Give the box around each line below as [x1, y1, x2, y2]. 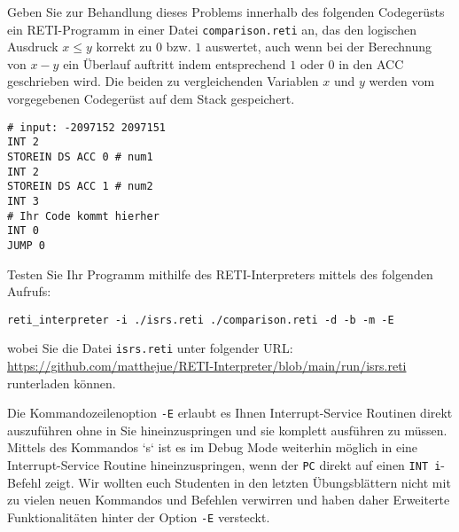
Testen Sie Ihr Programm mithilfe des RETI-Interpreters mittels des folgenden [7, 264, 433, 283]
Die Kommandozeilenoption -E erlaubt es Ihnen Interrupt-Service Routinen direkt [7, 403, 453, 422]
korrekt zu [96, 37, 152, 56]
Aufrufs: [7, 282, 51, 301]
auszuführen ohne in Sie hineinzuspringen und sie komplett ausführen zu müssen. [7, 420, 447, 439]
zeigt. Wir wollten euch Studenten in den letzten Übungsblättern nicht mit [44, 473, 451, 491]
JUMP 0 [7, 239, 45, 252]
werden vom [369, 72, 435, 90]
